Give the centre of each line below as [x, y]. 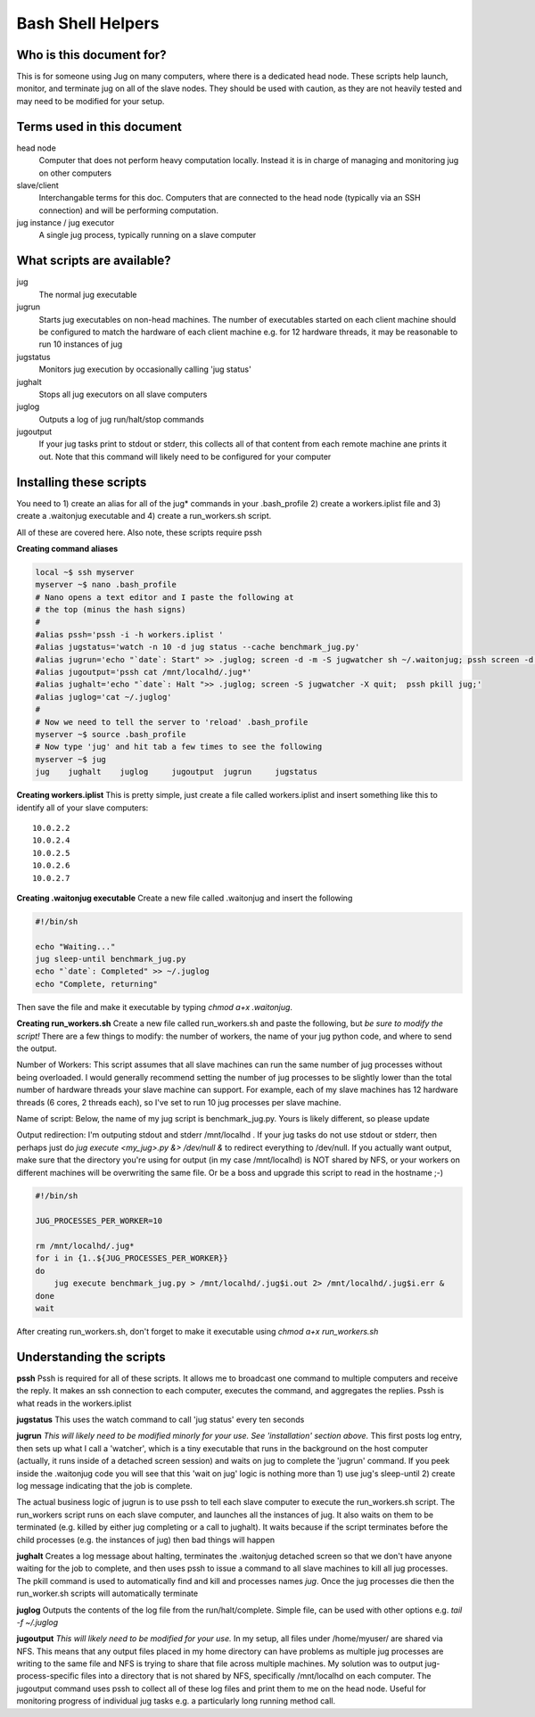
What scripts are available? [94, 261]
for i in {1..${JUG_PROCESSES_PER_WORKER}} [132, 1258]
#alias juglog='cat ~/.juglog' [104, 697]
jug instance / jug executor [66, 223]
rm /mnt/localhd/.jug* [85, 1246]
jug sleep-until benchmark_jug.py [111, 959]
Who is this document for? [91, 55]
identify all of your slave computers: [82, 808]
